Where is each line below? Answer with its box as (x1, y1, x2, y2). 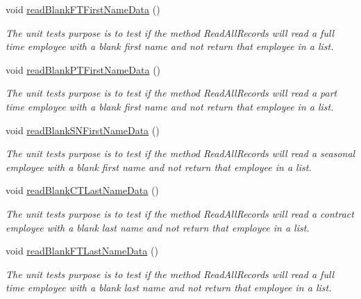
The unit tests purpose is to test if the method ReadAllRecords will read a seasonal (6, 146, 355, 161)
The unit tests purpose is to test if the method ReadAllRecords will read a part (6, 86, 337, 100)
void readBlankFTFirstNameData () (6, 2, 160, 16)
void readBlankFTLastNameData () (6, 243, 158, 258)
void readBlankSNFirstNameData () (6, 122, 160, 137)
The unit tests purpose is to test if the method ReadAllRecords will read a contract (6, 206, 354, 220)
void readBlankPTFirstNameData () (6, 62, 161, 76)
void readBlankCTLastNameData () (6, 183, 159, 197)
